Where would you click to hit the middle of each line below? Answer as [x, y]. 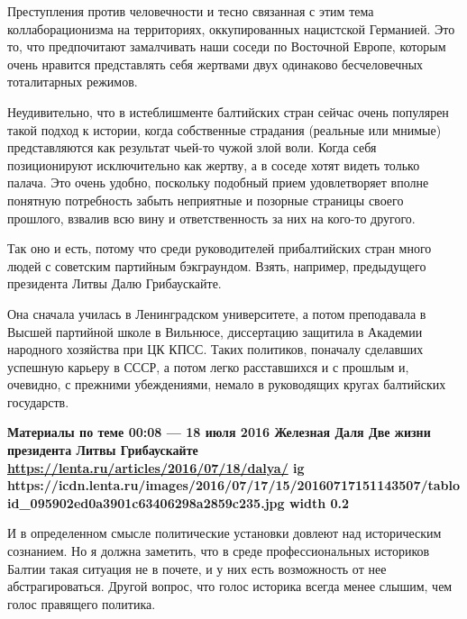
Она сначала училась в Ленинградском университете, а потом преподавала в [217, 313]
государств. [38, 401]
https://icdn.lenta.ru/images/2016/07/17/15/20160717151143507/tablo [234, 485]
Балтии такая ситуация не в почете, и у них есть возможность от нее [197, 568]
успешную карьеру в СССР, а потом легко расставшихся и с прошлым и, [208, 366]
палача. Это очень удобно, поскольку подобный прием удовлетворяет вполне [218, 182]
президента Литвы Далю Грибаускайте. [114, 283]
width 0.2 [319, 502]
